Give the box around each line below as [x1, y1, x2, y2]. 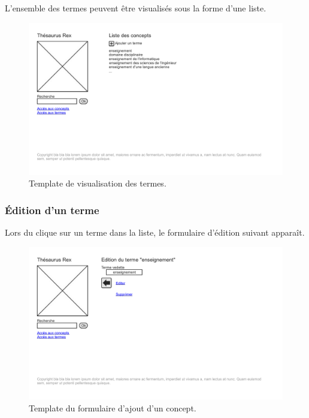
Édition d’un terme [5, 202, 99, 217]
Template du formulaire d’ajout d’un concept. [29, 401, 196, 414]
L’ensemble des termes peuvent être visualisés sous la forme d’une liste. [5, 2, 266, 14]
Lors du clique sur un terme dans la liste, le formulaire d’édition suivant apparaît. [5, 226, 305, 239]
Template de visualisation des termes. [29, 177, 166, 190]
